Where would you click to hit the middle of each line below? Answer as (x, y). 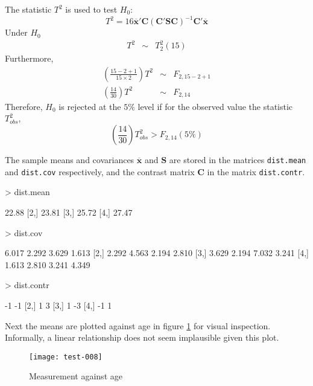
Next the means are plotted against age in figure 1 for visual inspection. (138, 325)
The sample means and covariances (70, 160)
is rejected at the (90, 106)
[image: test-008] (66, 357)
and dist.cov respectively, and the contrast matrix (100, 171)
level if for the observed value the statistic (215, 106)
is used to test (91, 9)
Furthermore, (29, 58)
